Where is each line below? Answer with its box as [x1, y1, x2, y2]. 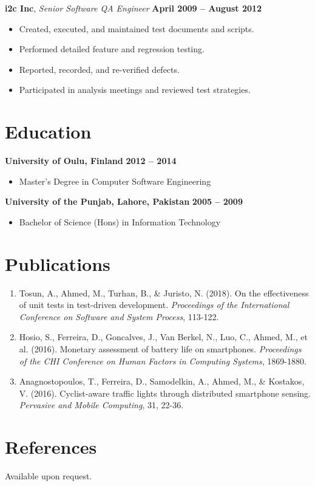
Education [5, 119, 92, 144]
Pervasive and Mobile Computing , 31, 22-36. [19, 399, 184, 411]
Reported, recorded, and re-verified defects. [19, 63, 180, 75]
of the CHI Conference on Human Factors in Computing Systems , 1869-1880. [19, 354, 307, 367]
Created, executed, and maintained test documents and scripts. [19, 22, 254, 35]
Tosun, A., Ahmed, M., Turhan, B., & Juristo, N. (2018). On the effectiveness [19, 286, 309, 299]
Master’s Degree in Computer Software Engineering [19, 174, 211, 187]
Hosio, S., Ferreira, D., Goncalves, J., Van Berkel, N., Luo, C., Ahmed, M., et [19, 330, 308, 343]
